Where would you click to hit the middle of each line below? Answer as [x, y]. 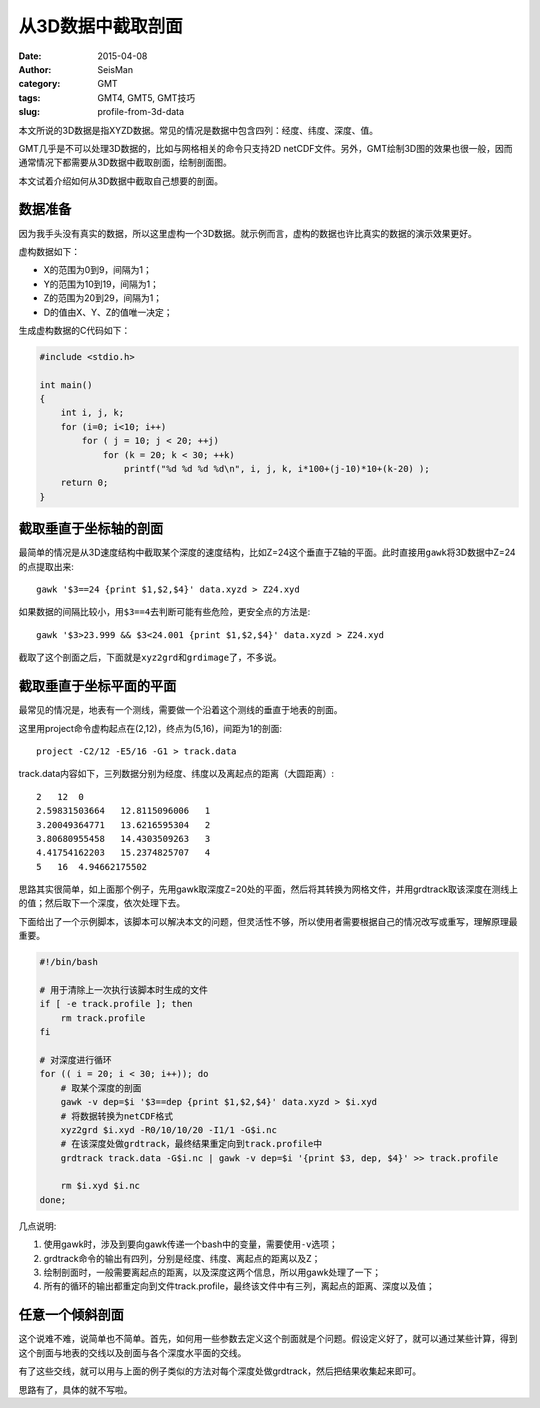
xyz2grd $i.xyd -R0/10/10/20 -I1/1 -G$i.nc [168, 1129]
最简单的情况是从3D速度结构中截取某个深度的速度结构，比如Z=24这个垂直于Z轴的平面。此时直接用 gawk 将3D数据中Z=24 [267, 552]
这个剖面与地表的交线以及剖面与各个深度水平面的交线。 [132, 1352]
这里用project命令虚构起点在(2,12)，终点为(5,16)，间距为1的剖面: [150, 728]
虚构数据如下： [49, 251]
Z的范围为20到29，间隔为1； [103, 298]
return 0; [84, 483]
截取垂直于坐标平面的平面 [97, 686]
